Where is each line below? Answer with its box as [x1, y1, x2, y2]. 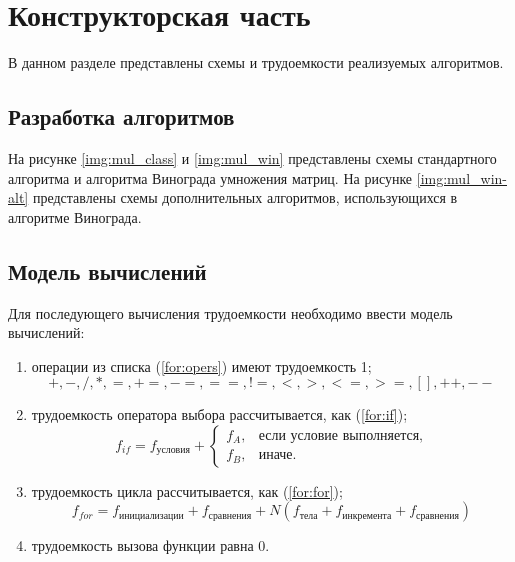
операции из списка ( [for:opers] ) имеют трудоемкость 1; [31, 355, 372, 376]
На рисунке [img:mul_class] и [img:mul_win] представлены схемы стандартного [8, 147, 497, 168]
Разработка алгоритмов [8, 101, 235, 132]
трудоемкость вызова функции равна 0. [31, 535, 270, 556]
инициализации [119, 510, 184, 521]
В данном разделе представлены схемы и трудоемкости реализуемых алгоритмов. [8, 52, 504, 73]
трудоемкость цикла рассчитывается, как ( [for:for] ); [31, 480, 343, 501]
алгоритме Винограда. [8, 206, 142, 227]
